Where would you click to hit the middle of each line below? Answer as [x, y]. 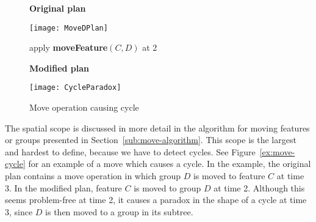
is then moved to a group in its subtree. [119, 211]
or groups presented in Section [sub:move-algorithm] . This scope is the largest [151, 140]
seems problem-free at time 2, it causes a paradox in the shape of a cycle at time [156, 200]
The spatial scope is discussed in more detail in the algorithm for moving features [157, 128]
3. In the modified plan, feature [63, 187]
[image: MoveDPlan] [69, 28]
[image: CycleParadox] [75, 88]
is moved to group [167, 187]
